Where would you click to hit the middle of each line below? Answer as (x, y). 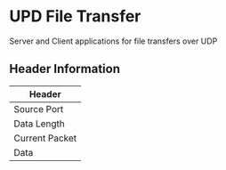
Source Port (39, 109)
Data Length (39, 124)
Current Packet (45, 138)
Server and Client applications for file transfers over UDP (113, 41)
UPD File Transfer (75, 16)
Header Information (65, 69)
